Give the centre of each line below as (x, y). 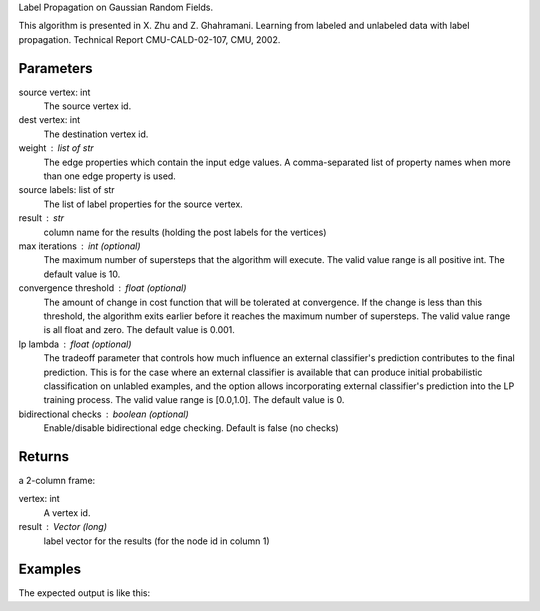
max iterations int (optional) (79, 246)
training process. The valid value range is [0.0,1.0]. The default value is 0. (194, 400)
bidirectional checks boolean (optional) (103, 414)
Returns (44, 456)
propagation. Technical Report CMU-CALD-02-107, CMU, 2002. (149, 39)
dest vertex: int (49, 120)
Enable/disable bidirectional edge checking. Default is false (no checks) (191, 428)
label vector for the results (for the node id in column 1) (156, 541)
